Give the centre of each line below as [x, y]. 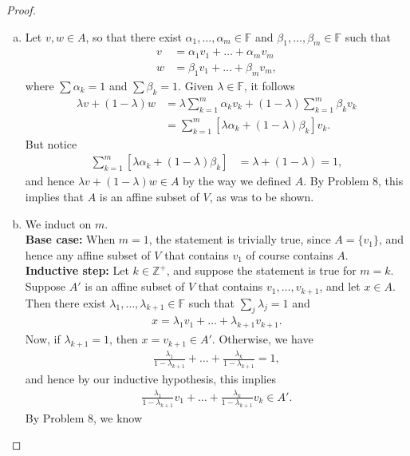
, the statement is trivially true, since [240, 239]
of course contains [290, 254]
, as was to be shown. [262, 197]
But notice [51, 143]
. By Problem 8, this [353, 181]
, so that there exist [134, 36]
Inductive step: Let [77, 270]
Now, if [43, 339]
